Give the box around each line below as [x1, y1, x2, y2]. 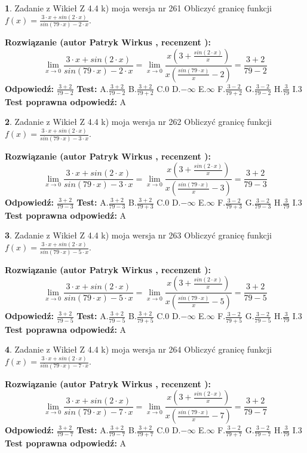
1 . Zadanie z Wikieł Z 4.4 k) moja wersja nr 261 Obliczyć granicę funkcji [5, 2, 272, 14]
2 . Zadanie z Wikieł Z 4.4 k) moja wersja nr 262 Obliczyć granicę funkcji [5, 115, 272, 128]
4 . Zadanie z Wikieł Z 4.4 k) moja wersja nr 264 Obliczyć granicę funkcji [5, 343, 272, 356]
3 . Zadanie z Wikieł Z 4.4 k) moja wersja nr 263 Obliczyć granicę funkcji [5, 229, 272, 241]
